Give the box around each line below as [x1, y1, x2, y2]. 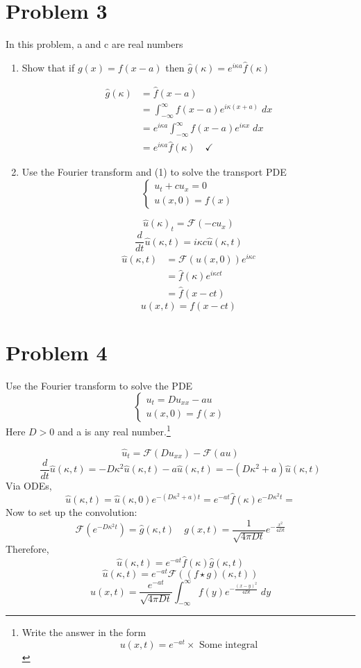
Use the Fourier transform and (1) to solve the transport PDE [22, 165, 287, 179]
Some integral [199, 640, 258, 651]
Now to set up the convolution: [6, 505, 137, 519]
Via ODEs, [6, 478, 52, 492]
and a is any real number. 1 [58, 422, 171, 439]
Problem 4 [6, 337, 108, 366]
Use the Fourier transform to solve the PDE [6, 378, 193, 392]
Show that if [22, 60, 75, 74]
